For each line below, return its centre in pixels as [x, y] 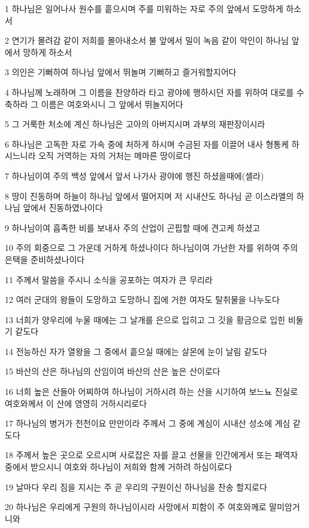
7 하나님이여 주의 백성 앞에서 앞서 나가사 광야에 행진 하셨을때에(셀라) [134, 175]
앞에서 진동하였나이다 [63, 208]
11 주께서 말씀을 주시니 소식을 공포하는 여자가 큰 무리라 [109, 279]
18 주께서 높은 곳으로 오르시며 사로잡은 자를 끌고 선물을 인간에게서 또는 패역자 [152, 455]
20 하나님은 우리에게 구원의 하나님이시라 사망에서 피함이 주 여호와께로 [136, 507]
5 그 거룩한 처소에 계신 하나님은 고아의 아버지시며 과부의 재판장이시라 [135, 124]
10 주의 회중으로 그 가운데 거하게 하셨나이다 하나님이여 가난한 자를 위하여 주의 [152, 248]
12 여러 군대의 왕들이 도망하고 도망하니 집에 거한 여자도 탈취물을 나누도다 [142, 300]
